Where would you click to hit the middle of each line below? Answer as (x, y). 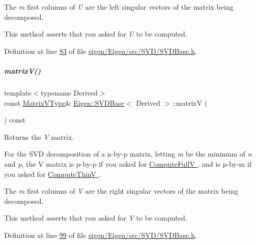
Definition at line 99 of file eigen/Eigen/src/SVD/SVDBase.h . (101, 235)
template (18, 92)
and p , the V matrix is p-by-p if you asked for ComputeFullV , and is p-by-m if (128, 163)
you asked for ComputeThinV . (52, 174)
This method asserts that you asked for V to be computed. (96, 218)
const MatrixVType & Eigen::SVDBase (64, 102)
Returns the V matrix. (39, 136)
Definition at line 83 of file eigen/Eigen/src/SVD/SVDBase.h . (101, 51)
